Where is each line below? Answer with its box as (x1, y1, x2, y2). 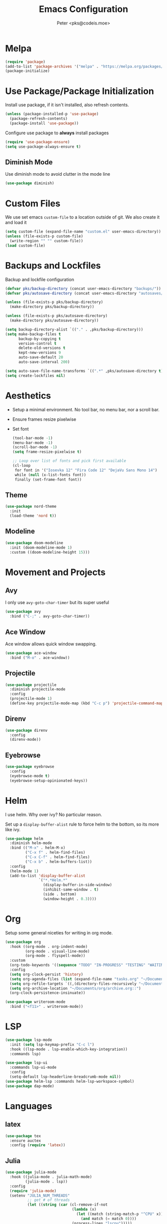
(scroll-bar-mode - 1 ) (12, 445, 58, 450)
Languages (5, 1100, 52, 1112)
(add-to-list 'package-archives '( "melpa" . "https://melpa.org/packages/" (5, 64, 166, 69)
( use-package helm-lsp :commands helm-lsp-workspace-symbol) (5, 1079, 135, 1084)
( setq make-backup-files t (5, 331, 61, 336)
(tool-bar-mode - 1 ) (12, 435, 53, 440)
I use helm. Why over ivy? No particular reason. (5, 811, 102, 817)
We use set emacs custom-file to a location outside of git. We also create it (5, 214, 160, 220)
